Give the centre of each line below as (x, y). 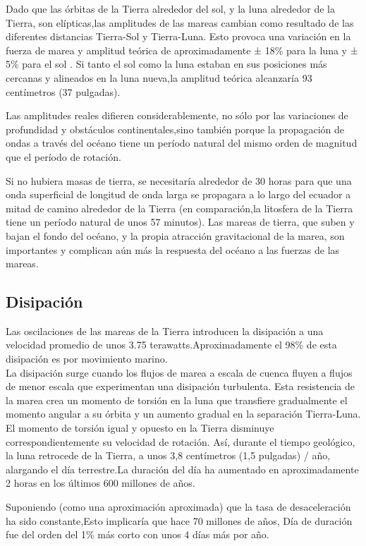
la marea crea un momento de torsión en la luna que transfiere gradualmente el (177, 400)
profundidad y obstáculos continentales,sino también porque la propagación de (175, 129)
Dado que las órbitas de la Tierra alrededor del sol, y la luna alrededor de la (170, 8)
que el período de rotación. (63, 156)
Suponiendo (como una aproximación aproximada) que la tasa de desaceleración (178, 507)
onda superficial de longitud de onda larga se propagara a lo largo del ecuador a (178, 194)
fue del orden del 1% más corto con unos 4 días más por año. (138, 534)
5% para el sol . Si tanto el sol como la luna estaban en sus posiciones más (166, 64)
